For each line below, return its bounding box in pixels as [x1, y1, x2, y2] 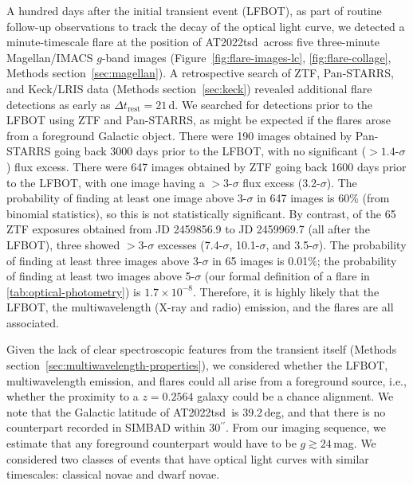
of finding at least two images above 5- [6, 268, 195, 284]
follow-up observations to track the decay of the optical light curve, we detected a [6, 18, 405, 34]
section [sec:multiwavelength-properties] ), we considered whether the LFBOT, [6, 357, 388, 374]
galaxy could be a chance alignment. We [197, 388, 394, 405]
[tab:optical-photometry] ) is [6, 283, 141, 299]
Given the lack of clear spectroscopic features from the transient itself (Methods [6, 341, 397, 358]
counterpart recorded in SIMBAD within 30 [6, 419, 221, 436]
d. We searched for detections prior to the [168, 96, 372, 112]
